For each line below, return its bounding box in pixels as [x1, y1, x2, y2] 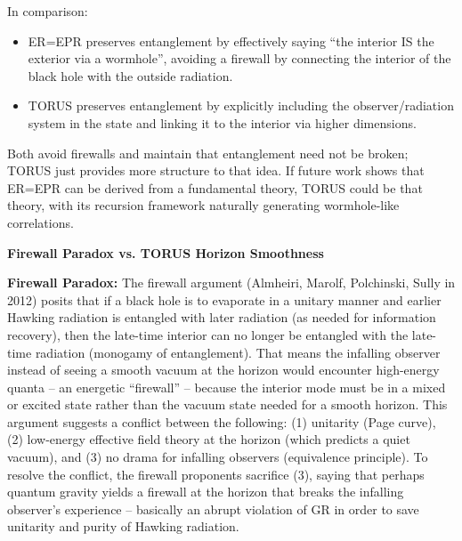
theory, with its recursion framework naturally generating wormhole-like [7, 196, 400, 214]
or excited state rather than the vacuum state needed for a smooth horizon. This [7, 395, 448, 414]
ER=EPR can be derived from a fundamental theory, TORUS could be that [7, 178, 423, 197]
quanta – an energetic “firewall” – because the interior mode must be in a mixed [7, 377, 446, 396]
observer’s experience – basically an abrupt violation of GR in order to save [7, 499, 419, 518]
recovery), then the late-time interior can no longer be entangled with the [7, 325, 409, 343]
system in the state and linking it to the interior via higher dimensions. [28, 113, 417, 132]
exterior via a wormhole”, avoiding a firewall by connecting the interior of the [28, 49, 451, 68]
